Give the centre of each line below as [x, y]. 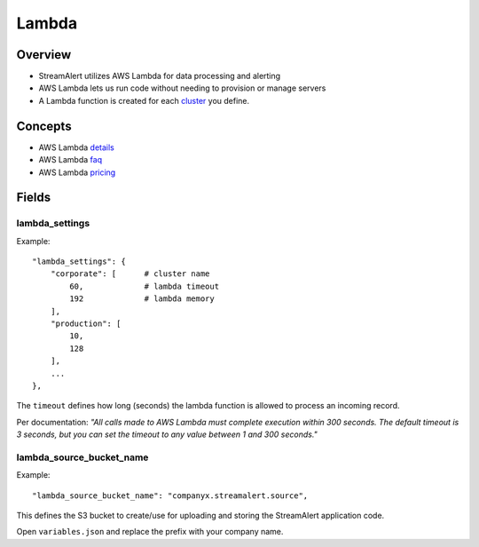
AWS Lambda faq [70, 160]
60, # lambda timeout [145, 286]
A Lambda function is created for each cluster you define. [144, 100]
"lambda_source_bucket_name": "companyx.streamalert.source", [170, 495]
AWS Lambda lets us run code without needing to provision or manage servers [182, 88]
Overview [44, 55]
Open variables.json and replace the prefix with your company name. [150, 532]
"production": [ [86, 324]
